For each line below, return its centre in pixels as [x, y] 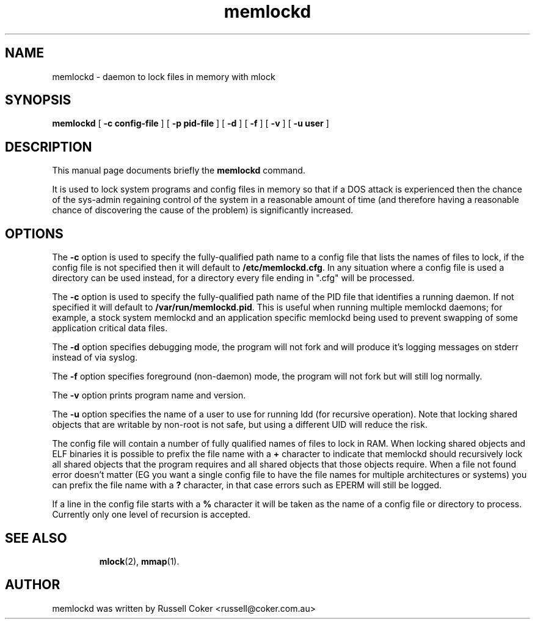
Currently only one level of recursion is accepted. [151, 515]
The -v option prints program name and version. [149, 395]
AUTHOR [33, 585]
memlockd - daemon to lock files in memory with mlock [164, 76]
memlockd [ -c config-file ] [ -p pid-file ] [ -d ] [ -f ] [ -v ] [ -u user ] [191, 123]
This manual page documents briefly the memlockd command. [179, 171]
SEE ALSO [36, 538]
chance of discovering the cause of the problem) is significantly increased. [203, 210]
